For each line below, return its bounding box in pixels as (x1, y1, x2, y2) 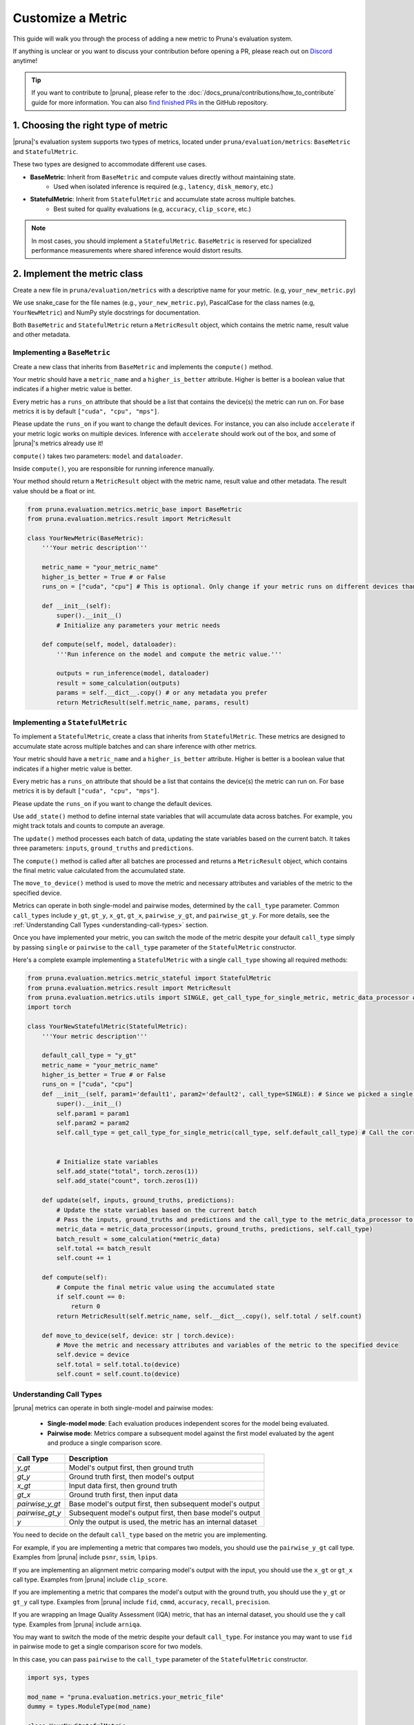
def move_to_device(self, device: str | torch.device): (41, 1332, 235, 1339)
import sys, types (27, 1673, 90, 1682)
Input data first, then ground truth (68, 1481, 177, 1490)
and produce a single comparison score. (47, 1439, 162, 1447)
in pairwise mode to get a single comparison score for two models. (12, 1642, 203, 1650)
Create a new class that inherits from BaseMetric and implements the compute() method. (12, 362, 273, 371)
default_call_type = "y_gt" (41, 1052, 137, 1059)
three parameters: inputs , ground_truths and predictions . (12, 844, 195, 852)
